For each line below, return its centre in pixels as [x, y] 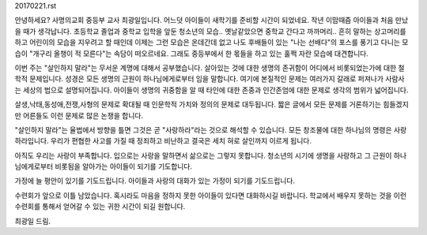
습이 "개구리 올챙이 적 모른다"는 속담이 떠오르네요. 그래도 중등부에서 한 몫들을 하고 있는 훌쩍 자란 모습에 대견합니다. [192, 53]
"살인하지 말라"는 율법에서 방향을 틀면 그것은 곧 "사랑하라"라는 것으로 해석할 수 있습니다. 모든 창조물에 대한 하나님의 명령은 [203, 129]
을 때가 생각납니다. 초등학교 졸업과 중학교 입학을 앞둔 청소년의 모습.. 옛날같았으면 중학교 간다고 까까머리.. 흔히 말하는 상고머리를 [210, 31]
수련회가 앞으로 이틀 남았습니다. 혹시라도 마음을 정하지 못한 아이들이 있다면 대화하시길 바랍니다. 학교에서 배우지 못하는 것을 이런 [211, 195]
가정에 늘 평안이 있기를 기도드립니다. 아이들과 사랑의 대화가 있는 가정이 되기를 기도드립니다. [155, 181]
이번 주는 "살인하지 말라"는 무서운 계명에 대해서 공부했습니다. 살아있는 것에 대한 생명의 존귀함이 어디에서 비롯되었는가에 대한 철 [210, 68]
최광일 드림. [33, 221]
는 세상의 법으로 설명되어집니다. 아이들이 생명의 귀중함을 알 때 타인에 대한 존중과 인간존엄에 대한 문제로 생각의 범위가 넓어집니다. [212, 90]
